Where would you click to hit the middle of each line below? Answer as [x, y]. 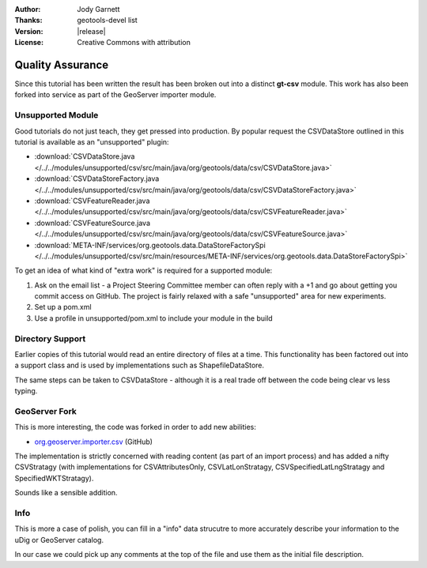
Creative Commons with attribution [134, 43]
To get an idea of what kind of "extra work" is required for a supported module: [144, 271]
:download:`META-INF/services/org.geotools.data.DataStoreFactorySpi [150, 245]
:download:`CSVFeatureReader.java [92, 201]
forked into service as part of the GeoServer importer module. [115, 95]
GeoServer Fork [45, 411]
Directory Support [50, 338]
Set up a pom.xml [63, 307]
